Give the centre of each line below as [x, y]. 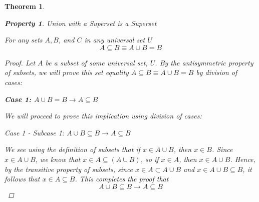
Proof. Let [20, 62]
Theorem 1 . [25, 6]
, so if [150, 159]
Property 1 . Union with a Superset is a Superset [81, 23]
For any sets [24, 40]
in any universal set [115, 40]
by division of [217, 72]
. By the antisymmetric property [204, 62]
